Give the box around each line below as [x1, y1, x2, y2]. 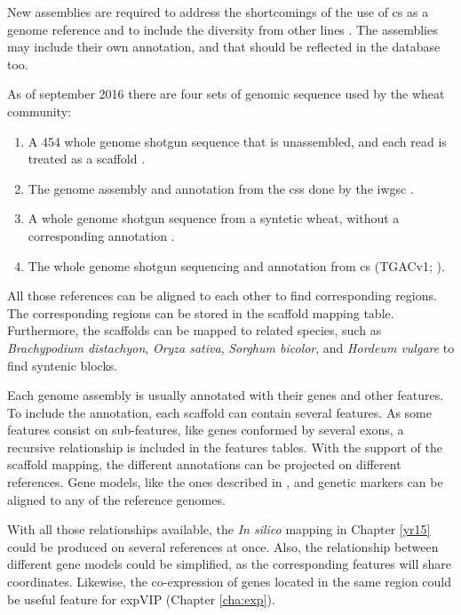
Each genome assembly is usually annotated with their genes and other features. [7, 386, 444, 404]
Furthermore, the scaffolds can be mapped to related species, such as [7, 321, 382, 339]
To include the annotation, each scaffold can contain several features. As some [7, 403, 432, 421]
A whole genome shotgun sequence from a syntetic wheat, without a [28, 209, 400, 228]
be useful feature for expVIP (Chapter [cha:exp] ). [7, 589, 275, 608]
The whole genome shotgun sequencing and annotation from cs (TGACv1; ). [28, 256, 445, 275]
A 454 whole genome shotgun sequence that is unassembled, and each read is [28, 132, 447, 150]
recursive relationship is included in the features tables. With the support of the [7, 437, 442, 456]
